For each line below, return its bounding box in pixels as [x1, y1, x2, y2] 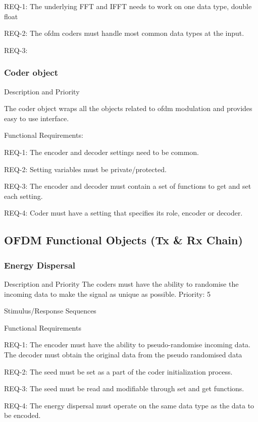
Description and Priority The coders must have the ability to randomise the [4, 278, 239, 289]
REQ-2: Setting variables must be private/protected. [4, 164, 167, 174]
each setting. [4, 190, 43, 201]
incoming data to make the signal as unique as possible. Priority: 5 [4, 288, 211, 299]
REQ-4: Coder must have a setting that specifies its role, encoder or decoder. [4, 207, 243, 218]
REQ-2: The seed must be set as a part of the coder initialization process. [4, 366, 233, 377]
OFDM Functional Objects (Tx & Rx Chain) [4, 232, 243, 248]
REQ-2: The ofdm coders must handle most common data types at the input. [4, 28, 244, 38]
